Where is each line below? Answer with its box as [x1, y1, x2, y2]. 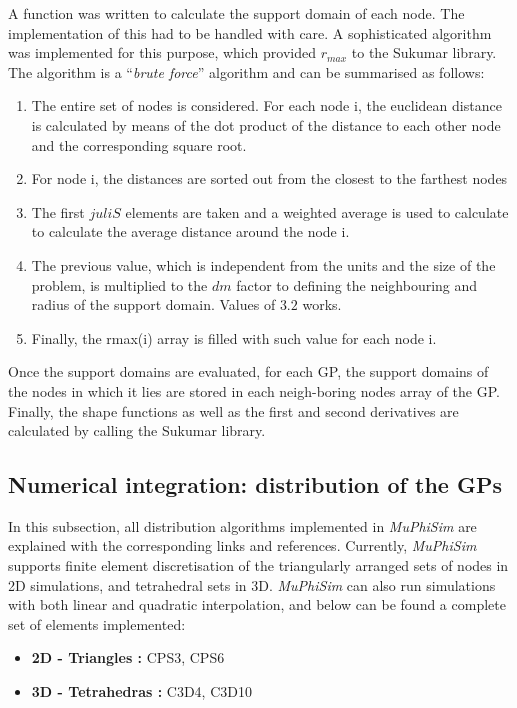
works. [302, 294, 342, 315]
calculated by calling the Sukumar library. [8, 420, 266, 441]
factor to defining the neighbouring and [236, 274, 478, 295]
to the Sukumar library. [351, 42, 497, 63]
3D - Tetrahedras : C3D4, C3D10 [31, 681, 252, 702]
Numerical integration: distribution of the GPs [8, 469, 502, 500]
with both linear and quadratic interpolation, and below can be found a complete [8, 594, 506, 615]
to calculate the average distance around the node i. [31, 221, 350, 242]
